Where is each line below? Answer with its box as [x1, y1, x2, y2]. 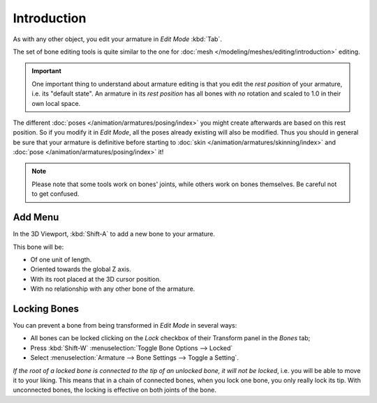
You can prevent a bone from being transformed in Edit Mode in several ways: [13, 321, 237, 329]
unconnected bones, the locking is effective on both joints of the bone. [13, 386, 216, 394]
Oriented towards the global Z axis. [30, 265, 132, 273]
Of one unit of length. [30, 255, 92, 264]
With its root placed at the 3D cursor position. [30, 275, 161, 283]
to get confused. [31, 190, 80, 198]
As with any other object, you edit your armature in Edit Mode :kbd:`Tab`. [13, 35, 223, 43]
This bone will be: [13, 243, 64, 251]
